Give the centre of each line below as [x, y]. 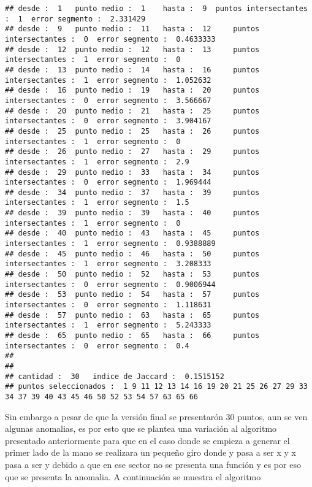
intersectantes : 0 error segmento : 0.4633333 [110, 39]
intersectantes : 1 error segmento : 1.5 [97, 203]
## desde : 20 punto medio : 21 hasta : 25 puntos [132, 111]
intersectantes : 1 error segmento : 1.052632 [108, 80]
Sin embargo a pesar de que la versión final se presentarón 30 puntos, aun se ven [156, 416]
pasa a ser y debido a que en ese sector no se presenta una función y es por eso [153, 464]
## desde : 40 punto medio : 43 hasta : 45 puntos [132, 233]
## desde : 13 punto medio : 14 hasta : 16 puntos [132, 70]
